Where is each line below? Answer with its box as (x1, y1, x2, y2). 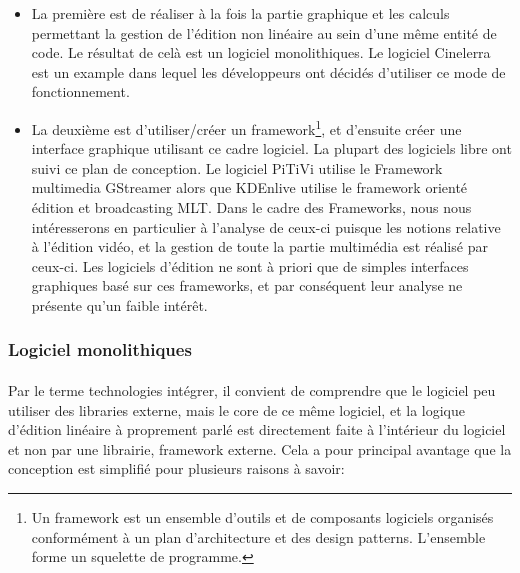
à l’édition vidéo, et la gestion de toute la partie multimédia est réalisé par (31, 236, 488, 257)
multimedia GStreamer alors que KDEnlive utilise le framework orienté (31, 177, 468, 198)
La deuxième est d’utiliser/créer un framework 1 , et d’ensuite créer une (31, 115, 462, 139)
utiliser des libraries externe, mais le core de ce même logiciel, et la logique (8, 399, 465, 420)
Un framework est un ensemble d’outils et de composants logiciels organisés (31, 506, 494, 527)
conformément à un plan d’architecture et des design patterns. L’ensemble (31, 526, 486, 547)
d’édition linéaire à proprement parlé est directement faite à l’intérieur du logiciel (8, 419, 506, 440)
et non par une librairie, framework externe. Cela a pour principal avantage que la (8, 438, 512, 459)
